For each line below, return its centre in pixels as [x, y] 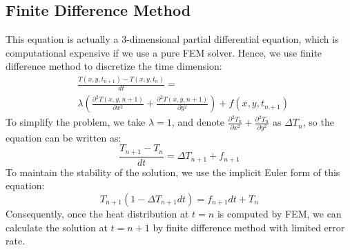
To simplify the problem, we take [76, 122]
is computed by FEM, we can [279, 214]
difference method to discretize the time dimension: [114, 66]
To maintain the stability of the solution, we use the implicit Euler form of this [173, 172]
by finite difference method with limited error [249, 227]
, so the [318, 122]
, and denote [198, 122]
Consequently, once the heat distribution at [97, 214]
